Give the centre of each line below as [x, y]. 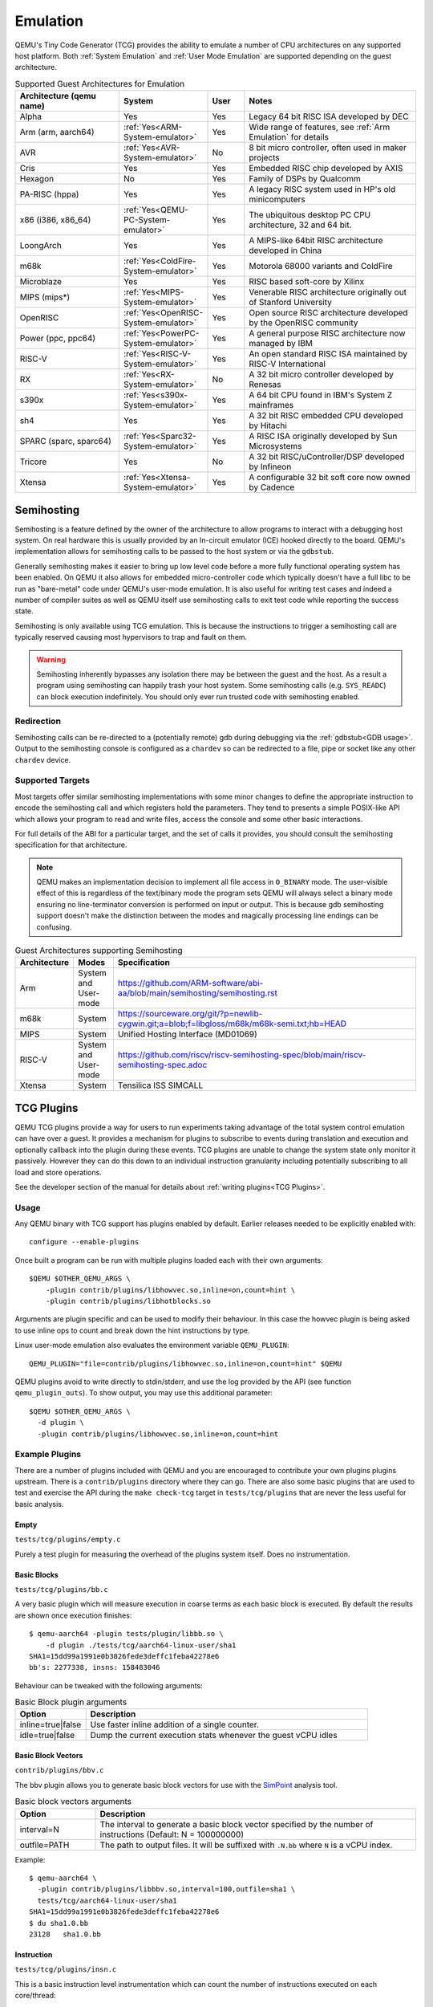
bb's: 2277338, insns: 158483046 [95, 1667]
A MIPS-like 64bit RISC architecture [316, 241]
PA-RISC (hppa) [49, 194]
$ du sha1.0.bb [59, 1923]
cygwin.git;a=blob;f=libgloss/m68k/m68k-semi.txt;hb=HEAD [232, 1024]
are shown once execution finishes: [73, 1615]
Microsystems [275, 446]
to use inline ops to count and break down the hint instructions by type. [132, 1330]
